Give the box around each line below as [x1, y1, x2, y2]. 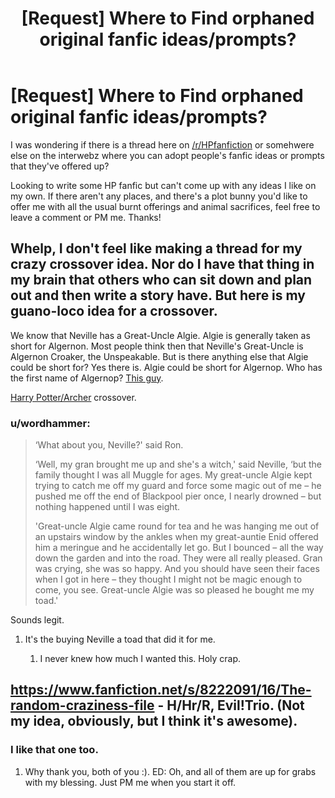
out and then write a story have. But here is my [10, 287, 306, 304]
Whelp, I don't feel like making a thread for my [10, 240, 303, 257]
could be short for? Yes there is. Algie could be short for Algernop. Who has [10, 361, 323, 373]
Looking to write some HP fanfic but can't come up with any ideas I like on [10, 179, 317, 191]
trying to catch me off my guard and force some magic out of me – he [34, 480, 322, 492]
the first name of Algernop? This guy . [10, 372, 164, 384]
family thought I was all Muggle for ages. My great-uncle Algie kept [34, 469, 313, 481]
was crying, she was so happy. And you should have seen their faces [34, 563, 320, 575]
